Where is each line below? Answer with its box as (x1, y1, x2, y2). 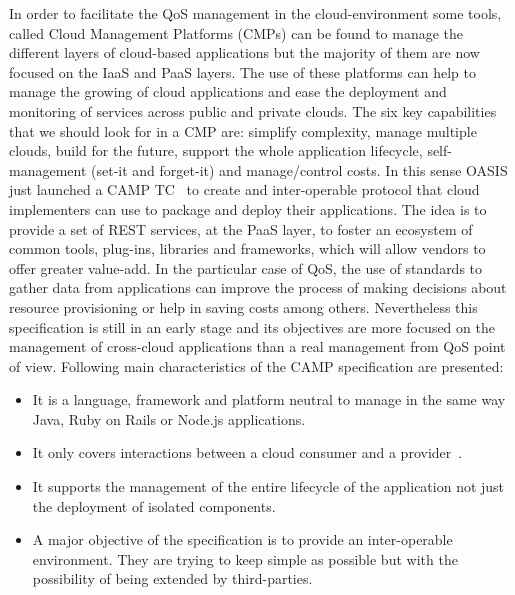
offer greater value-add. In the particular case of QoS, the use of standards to (9, 257, 483, 278)
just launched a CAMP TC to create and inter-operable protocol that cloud (9, 179, 480, 200)
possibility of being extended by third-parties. (32, 568, 313, 589)
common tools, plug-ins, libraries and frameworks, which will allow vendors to (9, 238, 486, 259)
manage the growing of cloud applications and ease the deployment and (9, 81, 447, 102)
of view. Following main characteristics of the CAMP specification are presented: (9, 355, 504, 376)
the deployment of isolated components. (32, 495, 276, 516)
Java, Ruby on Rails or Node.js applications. (32, 408, 306, 429)
